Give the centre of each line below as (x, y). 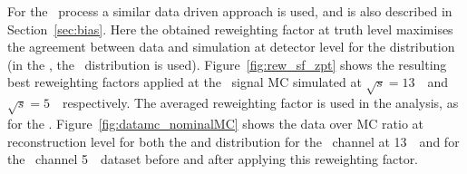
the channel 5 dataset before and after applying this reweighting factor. (213, 159)
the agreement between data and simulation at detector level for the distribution (231, 47)
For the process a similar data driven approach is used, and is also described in (230, 11)
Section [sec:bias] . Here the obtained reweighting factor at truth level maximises (230, 29)
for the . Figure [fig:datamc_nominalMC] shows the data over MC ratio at (216, 123)
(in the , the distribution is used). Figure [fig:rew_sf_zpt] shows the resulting (227, 64)
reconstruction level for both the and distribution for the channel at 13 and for (233, 141)
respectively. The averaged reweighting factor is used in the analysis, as (261, 103)
